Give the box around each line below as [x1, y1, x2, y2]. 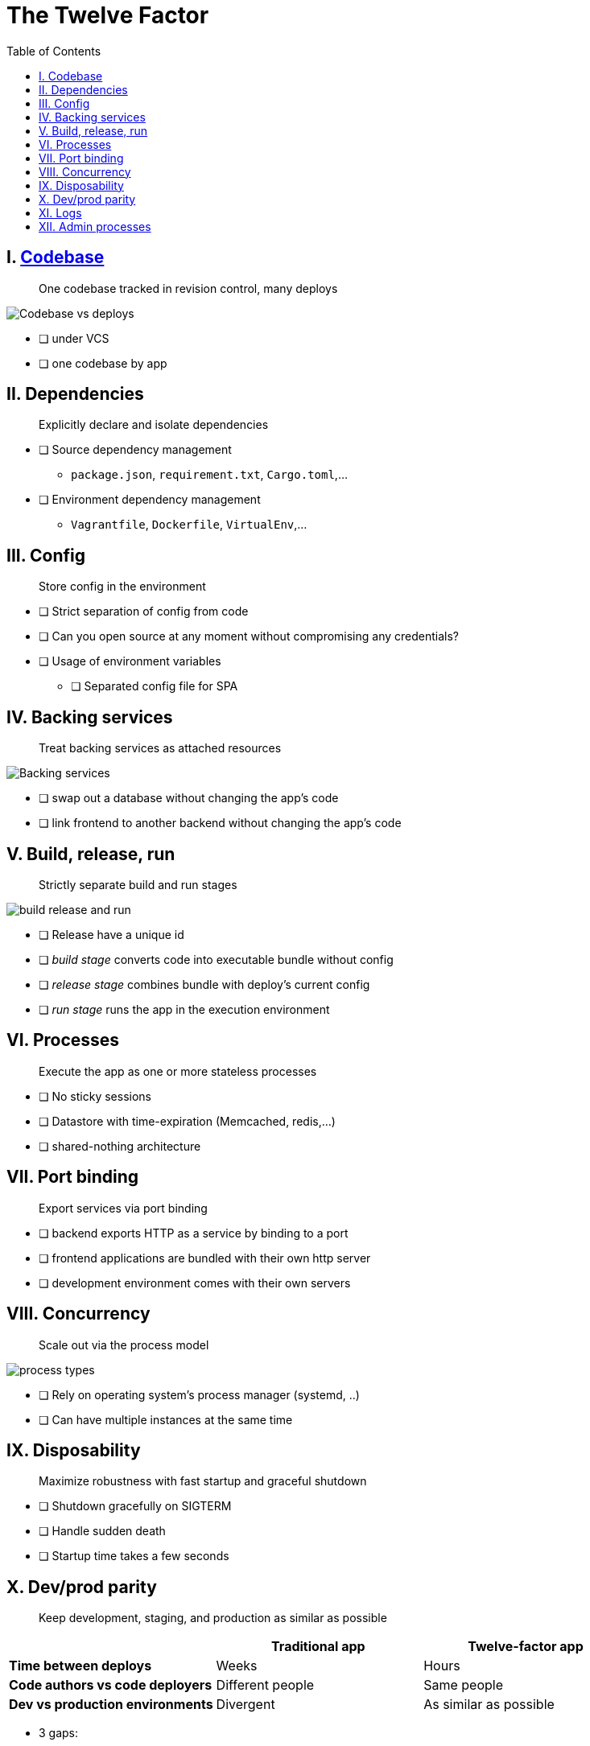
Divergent [216, 1696, 275, 1713]
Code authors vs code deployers [9, 1677, 212, 1694]
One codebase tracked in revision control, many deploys [39, 281, 338, 295]
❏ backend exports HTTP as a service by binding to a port [39, 1225, 349, 1240]
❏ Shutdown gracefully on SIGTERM [39, 1499, 232, 1513]
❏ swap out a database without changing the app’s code [39, 791, 339, 805]
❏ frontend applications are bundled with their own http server [39, 1250, 371, 1265]
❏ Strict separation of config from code [39, 604, 249, 619]
